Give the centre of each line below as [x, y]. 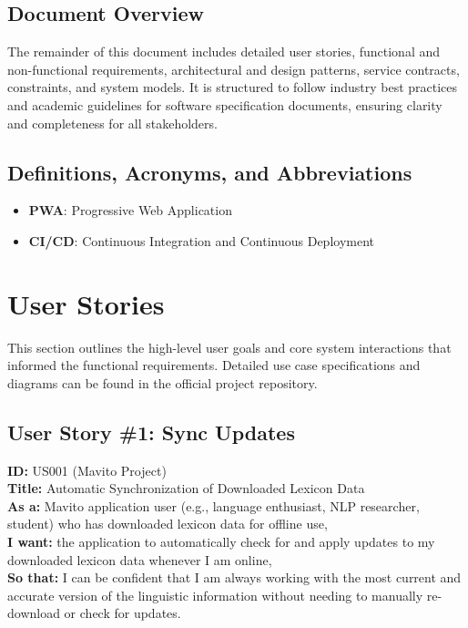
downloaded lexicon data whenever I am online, [140, 559]
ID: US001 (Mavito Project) [87, 470]
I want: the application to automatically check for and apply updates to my [221, 542]
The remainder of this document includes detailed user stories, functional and [224, 51]
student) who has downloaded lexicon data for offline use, [168, 524]
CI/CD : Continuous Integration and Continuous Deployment [201, 240]
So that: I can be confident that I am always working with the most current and [234, 577]
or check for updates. [122, 613]
